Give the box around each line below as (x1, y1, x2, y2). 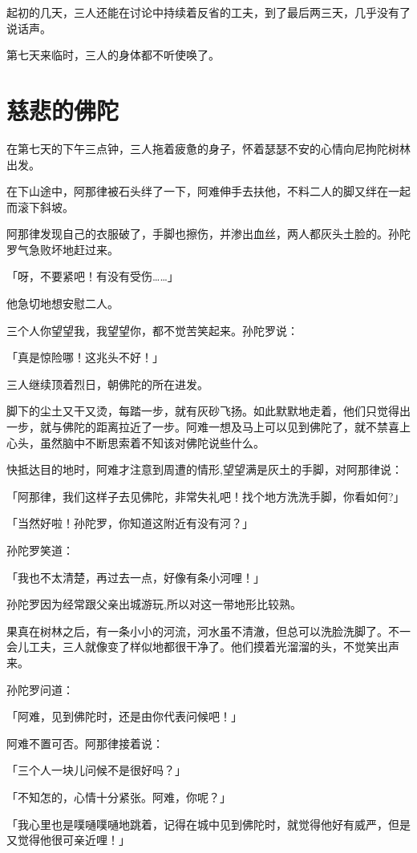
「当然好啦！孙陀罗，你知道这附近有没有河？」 (6, 515, 253, 532)
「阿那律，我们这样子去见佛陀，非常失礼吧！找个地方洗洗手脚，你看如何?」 (6, 487, 405, 504)
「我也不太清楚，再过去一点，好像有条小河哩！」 (6, 568, 265, 585)
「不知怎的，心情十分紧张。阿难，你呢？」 (6, 788, 231, 805)
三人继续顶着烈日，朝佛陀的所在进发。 (6, 375, 208, 392)
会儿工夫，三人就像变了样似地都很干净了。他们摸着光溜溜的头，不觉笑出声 (6, 638, 399, 655)
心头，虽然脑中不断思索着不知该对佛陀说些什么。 (6, 434, 265, 451)
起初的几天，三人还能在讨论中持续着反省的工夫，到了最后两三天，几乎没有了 (6, 4, 411, 20)
